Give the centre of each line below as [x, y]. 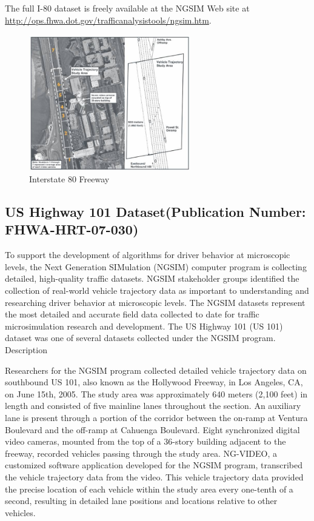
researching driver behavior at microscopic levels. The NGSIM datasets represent [155, 302]
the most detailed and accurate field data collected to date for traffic [132, 314]
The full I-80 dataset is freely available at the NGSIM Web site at [127, 8]
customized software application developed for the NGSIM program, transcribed [154, 465]
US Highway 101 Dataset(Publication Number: [155, 212]
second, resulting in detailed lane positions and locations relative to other [141, 501]
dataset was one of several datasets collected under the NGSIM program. [140, 338]
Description [26, 350]
